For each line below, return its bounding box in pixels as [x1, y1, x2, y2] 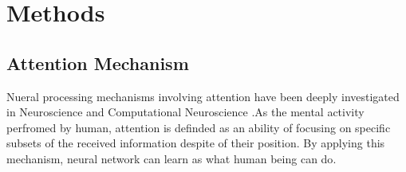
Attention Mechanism [6, 50, 189, 75]
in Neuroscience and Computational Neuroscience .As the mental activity [6, 104, 365, 120]
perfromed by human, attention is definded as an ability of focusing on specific [6, 119, 391, 135]
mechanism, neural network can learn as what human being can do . [6, 150, 337, 166]
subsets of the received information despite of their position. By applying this [6, 135, 385, 151]
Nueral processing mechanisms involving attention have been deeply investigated [6, 88, 400, 104]
